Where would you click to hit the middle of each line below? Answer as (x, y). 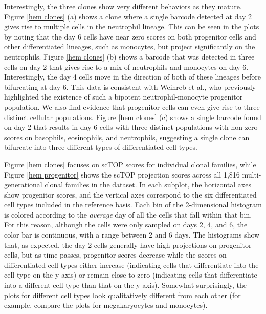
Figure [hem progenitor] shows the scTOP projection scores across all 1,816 (122, 174)
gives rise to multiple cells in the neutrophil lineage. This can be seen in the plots (132, 26)
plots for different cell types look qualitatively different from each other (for (123, 295)
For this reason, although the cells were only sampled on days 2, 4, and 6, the (126, 224)
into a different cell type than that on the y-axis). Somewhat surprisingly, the (126, 285)
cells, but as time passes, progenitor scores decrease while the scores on (115, 255)
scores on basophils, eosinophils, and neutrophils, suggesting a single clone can (127, 137)
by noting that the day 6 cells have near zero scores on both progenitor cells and (130, 36)
